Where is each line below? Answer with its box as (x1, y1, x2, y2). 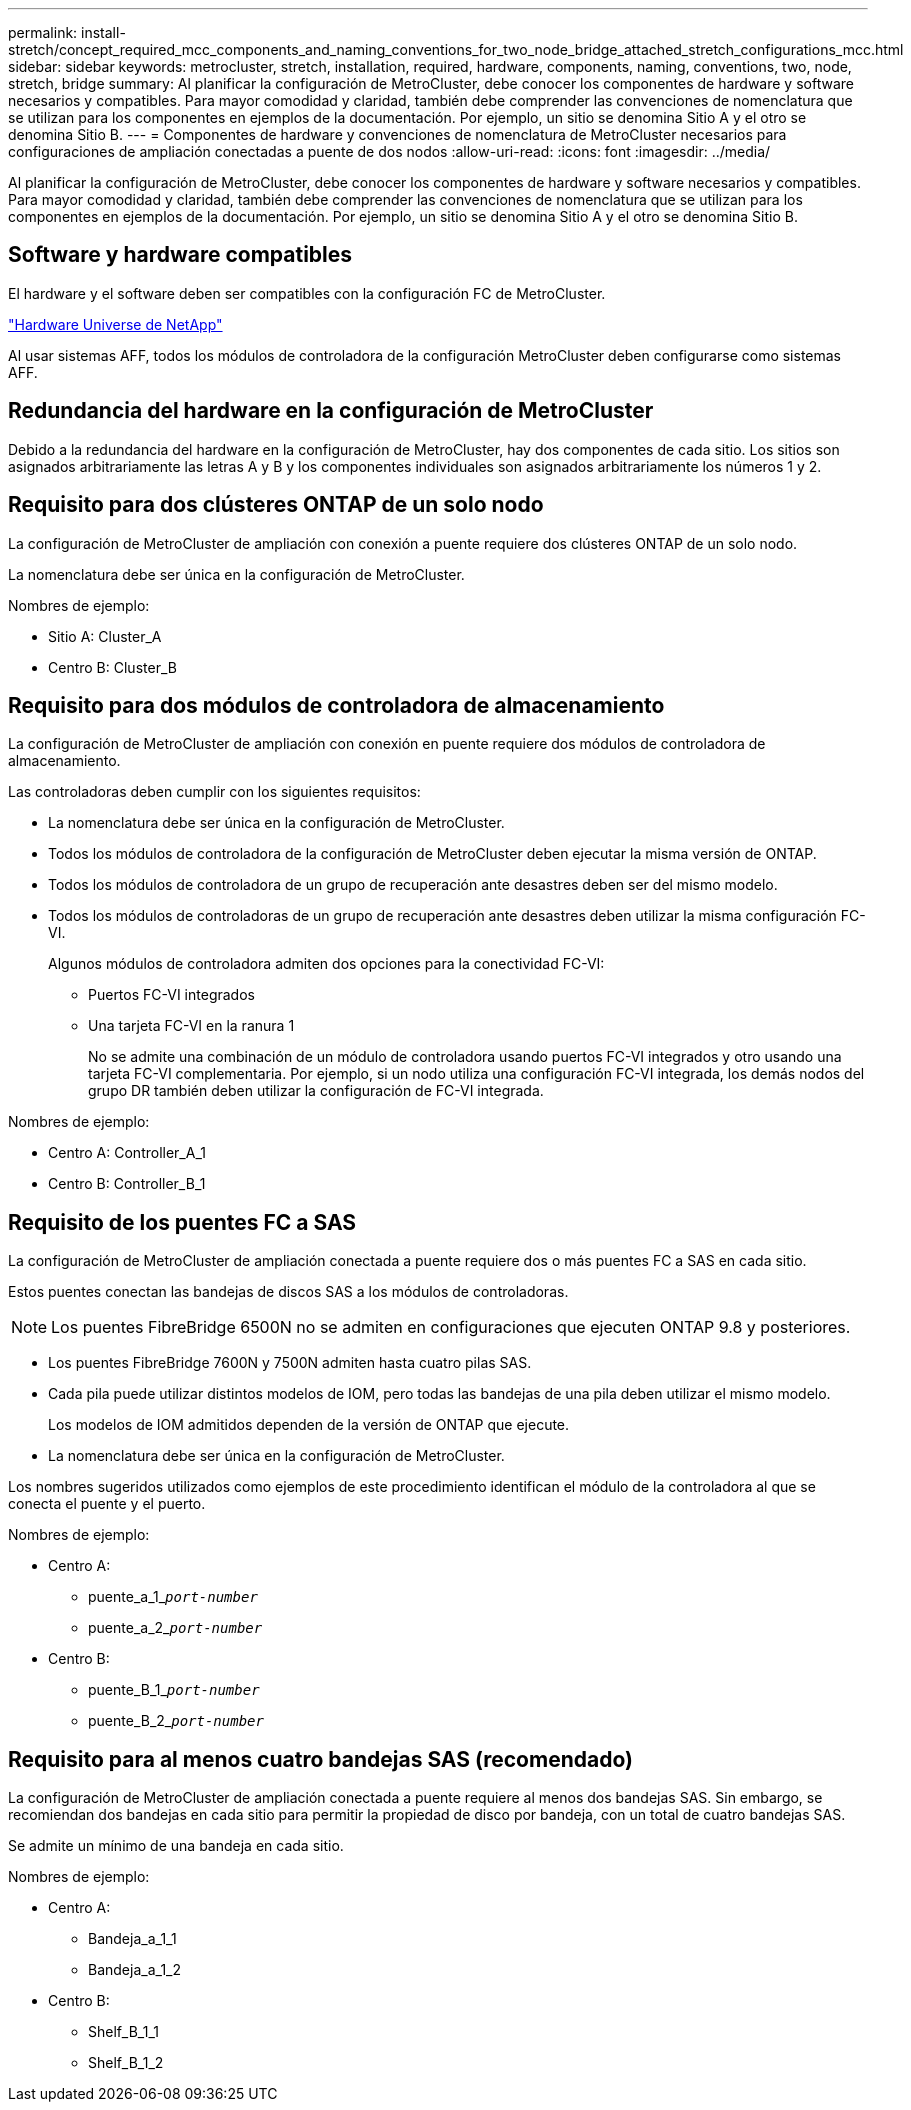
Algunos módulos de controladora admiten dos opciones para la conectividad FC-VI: (48, 955, 605, 973)
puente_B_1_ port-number (88, 1681, 260, 1699)
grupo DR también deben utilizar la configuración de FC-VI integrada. (88, 1082, 544, 1100)
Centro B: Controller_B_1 (48, 1175, 206, 1193)
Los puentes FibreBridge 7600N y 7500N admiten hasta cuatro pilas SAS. (48, 1354, 532, 1372)
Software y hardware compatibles (8, 242, 353, 268)
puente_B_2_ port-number (88, 1712, 264, 1730)
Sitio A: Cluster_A (48, 627, 162, 645)
